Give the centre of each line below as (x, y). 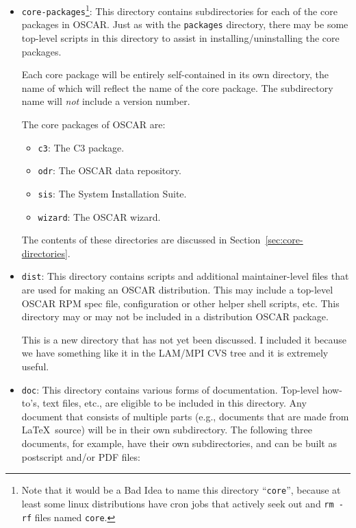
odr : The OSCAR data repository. (110, 170)
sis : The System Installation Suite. (112, 193)
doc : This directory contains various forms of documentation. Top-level (170, 389)
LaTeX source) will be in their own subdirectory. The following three (167, 430)
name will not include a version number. (106, 101)
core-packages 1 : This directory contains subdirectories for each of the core (179, 10)
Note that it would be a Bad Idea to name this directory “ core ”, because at (181, 490)
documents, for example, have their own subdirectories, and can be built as (179, 443)
